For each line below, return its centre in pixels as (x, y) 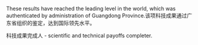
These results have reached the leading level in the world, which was (91, 9)
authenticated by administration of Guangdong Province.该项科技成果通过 (97, 15)
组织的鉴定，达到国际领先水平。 (56, 23)
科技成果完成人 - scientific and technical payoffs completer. (79, 36)
